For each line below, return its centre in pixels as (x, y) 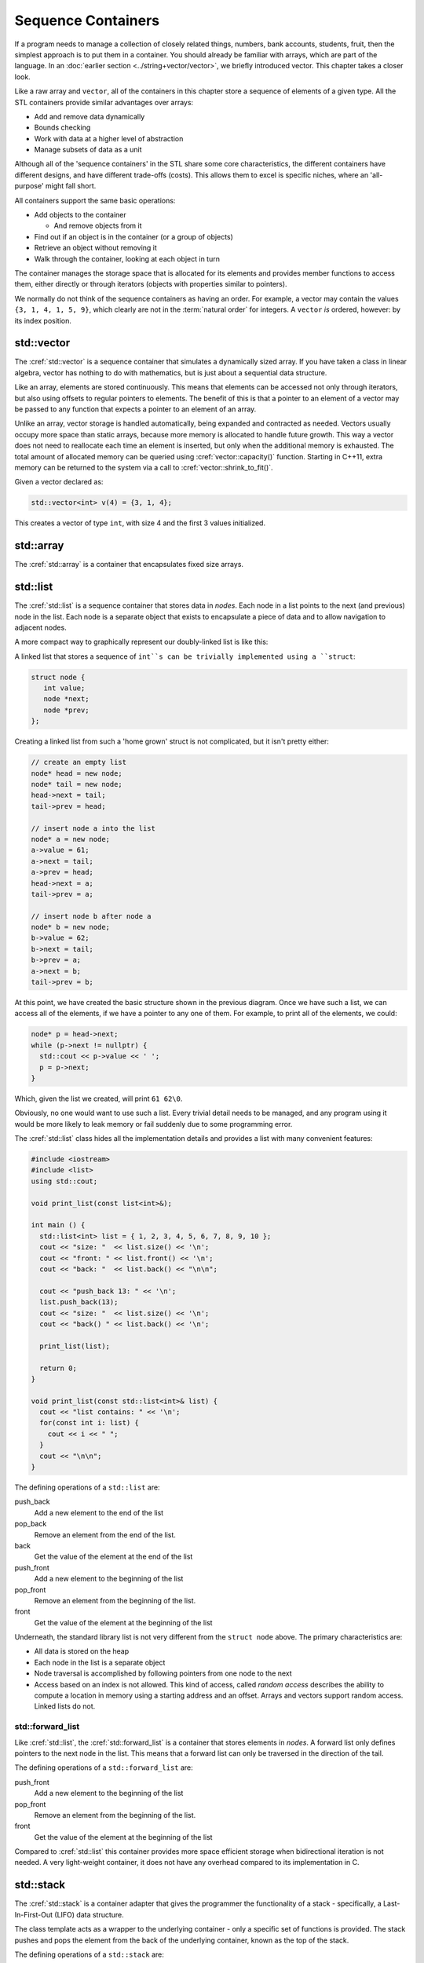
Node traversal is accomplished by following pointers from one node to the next (163, 1673)
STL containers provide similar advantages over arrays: (104, 102)
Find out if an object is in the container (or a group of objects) (133, 236)
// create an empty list (79, 762)
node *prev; (66, 710)
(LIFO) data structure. (90, 1914)
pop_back (31, 1524)
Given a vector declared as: (59, 482)
